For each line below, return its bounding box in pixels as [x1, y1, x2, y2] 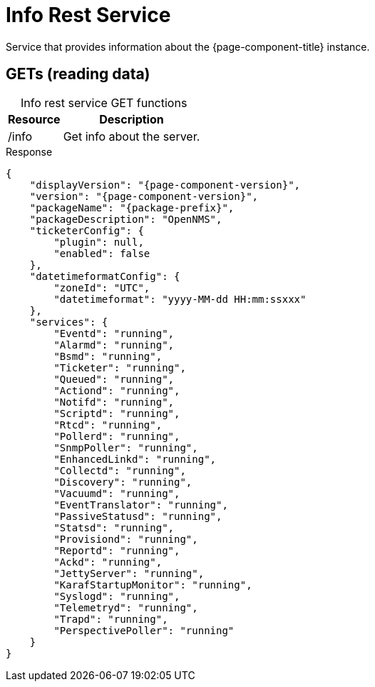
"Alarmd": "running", [53, 339, 175, 351]
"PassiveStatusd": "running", [53, 510, 222, 522]
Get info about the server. [63, 129, 200, 144]
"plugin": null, [53, 236, 144, 248]
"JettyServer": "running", [53, 567, 205, 579]
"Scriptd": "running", [53, 407, 180, 419]
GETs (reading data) [6, 65, 150, 84]
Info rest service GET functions [20, 95, 187, 110]
